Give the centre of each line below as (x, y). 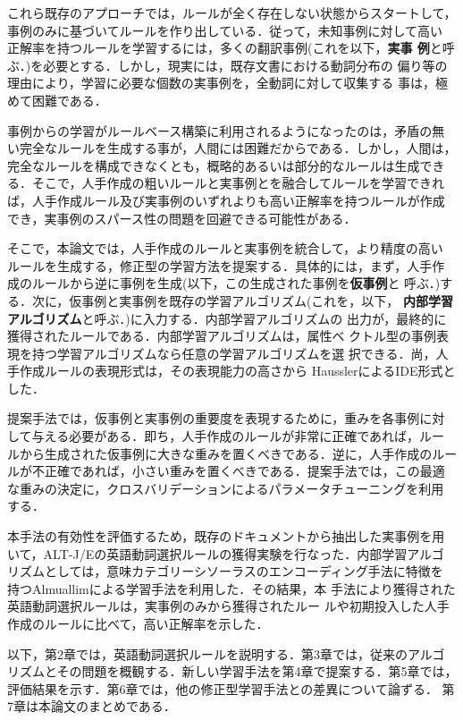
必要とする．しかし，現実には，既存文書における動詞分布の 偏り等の (245, 65)
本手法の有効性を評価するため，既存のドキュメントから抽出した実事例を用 (226, 536)
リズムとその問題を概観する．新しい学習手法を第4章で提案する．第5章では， (232, 671)
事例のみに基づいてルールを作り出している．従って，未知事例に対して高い (225, 30)
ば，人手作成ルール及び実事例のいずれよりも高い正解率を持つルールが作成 (226, 200)
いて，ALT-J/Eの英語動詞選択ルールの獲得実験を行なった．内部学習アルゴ (226, 553)
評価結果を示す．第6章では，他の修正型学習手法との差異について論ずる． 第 (231, 688)
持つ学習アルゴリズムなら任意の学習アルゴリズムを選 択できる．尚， (234, 353)
